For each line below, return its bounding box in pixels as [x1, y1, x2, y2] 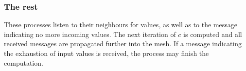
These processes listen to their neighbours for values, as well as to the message [4, 19, 238, 30]
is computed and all [183, 29, 242, 39]
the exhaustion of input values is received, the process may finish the [4, 48, 209, 58]
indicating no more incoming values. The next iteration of [4, 29, 176, 39]
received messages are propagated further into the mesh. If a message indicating [4, 38, 242, 49]
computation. [4, 57, 43, 68]
